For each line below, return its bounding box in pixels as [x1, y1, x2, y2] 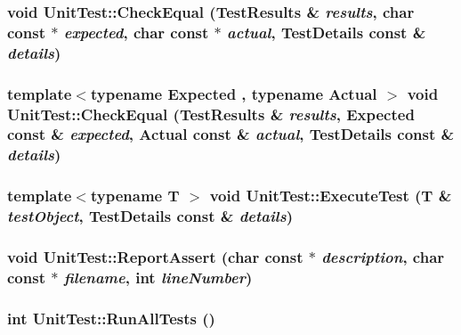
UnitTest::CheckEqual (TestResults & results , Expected [7, 102, 415, 125]
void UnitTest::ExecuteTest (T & [209, 184, 452, 207]
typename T [90, 184, 180, 207]
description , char [321, 245, 445, 267]
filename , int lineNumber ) [63, 266, 253, 288]
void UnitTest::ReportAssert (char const [7, 245, 303, 267]
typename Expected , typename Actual [90, 82, 377, 104]
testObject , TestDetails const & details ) [7, 205, 293, 227]
